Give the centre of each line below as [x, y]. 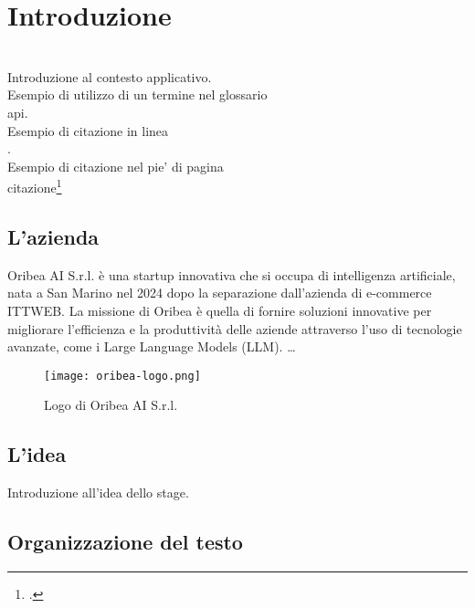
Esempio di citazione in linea [88, 130]
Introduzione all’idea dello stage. [98, 493]
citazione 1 [35, 186]
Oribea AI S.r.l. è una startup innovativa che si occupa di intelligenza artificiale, [232, 274]
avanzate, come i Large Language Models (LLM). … [152, 346]
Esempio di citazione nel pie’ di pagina [116, 166]
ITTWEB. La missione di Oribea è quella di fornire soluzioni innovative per [220, 310]
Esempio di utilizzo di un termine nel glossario [137, 94]
